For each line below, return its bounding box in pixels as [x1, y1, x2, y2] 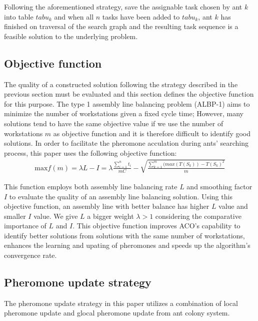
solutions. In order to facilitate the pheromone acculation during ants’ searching [4, 138, 248, 148]
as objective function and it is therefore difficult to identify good [53, 128, 251, 138]
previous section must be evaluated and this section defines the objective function [4, 89, 254, 99]
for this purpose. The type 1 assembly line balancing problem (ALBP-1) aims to [4, 98, 250, 109]
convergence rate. [4, 250, 57, 260]
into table [4, 11, 33, 22]
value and [218, 201, 248, 211]
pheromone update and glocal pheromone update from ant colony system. [4, 307, 230, 318]
